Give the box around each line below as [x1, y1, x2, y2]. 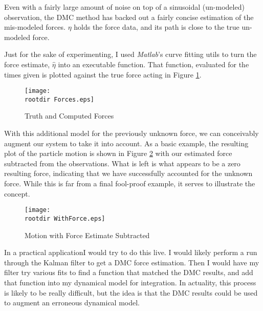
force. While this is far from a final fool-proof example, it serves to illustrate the [4, 178, 255, 189]
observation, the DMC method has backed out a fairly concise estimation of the [4, 11, 254, 22]
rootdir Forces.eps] [25, 95, 95, 103]
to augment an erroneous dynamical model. [4, 297, 140, 308]
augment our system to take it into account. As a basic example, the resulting [4, 138, 249, 148]
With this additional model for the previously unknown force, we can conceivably [4, 128, 259, 139]
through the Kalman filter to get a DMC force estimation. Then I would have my [4, 257, 259, 267]
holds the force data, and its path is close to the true [74, 22, 239, 32]
